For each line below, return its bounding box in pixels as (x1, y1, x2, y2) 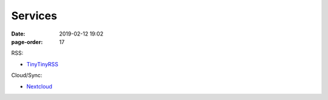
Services (11, 9, 58, 22)
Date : (11, 30, 26, 37)
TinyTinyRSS (26, 60, 59, 67)
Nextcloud (26, 83, 53, 90)
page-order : (11, 38, 43, 45)
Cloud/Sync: (11, 72, 43, 79)
